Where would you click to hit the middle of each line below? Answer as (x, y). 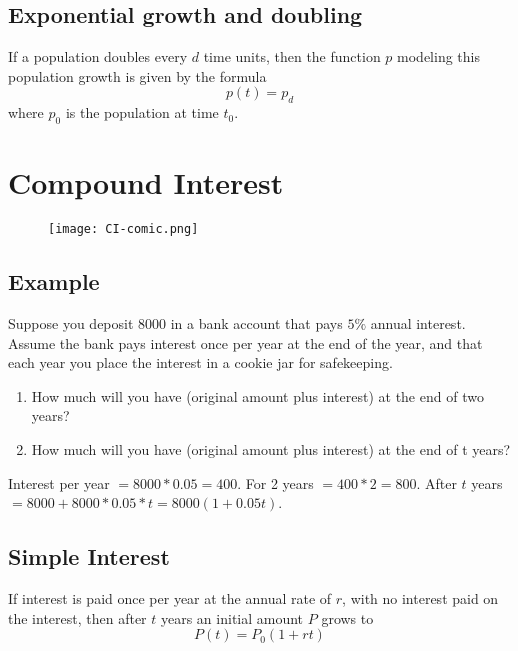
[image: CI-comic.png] (123, 229)
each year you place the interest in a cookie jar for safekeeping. (200, 362)
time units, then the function (292, 56)
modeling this (438, 56)
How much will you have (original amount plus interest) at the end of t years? (271, 448)
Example (54, 281)
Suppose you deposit (71, 322)
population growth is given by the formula (137, 75)
